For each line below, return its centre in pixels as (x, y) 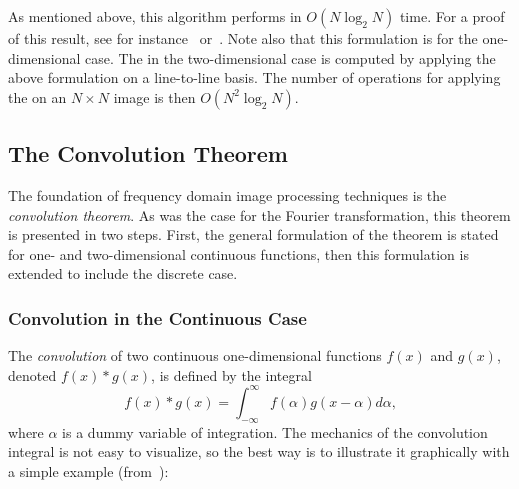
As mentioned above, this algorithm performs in (155, 16)
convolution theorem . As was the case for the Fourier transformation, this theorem (259, 214)
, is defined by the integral (231, 374)
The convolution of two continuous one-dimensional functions (195, 355)
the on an (37, 96)
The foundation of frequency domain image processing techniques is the (227, 194)
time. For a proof (452, 16)
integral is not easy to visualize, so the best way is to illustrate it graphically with (259, 451)
